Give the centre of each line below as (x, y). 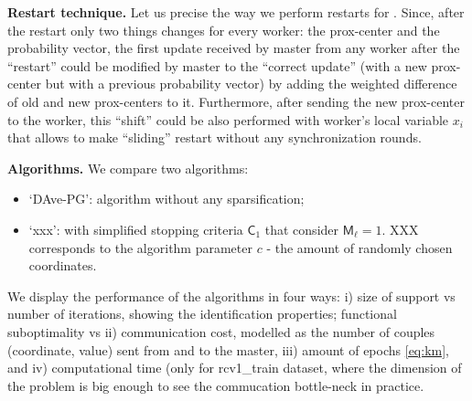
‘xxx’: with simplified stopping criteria (136, 229)
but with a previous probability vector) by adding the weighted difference (251, 84)
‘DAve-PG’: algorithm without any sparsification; (166, 199)
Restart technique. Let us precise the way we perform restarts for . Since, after (236, 12)
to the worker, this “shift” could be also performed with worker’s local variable (228, 119)
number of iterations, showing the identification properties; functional (202, 314)
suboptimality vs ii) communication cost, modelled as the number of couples (221, 331)
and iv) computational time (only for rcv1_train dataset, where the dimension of (235, 368)
